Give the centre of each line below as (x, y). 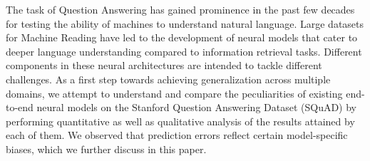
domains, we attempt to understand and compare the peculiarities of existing (174, 93)
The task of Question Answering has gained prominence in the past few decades (180, 9)
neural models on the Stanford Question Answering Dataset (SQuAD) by (197, 107)
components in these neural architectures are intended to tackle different (164, 65)
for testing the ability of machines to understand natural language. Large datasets (185, 23)
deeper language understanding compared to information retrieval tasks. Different (184, 51)
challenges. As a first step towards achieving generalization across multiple (168, 79)
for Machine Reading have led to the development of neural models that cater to (182, 37)
